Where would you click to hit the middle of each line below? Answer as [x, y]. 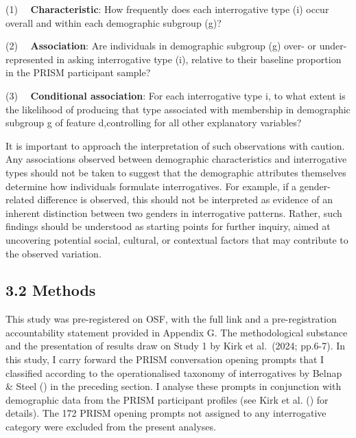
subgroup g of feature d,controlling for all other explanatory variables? [154, 123]
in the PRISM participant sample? [78, 72]
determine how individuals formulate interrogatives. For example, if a [151, 186]
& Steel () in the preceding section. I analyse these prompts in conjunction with [174, 386]
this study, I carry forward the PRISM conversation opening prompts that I [165, 359]
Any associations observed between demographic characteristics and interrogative [176, 159]
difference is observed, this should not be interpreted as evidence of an [185, 199]
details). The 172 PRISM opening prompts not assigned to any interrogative [166, 413]
